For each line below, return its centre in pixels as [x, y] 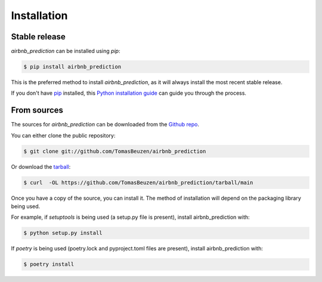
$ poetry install [49, 264]
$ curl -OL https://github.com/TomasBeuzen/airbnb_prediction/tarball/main [138, 182]
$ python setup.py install [63, 233]
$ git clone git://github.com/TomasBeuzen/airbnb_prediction [115, 151]
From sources [37, 110]
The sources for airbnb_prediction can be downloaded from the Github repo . [105, 125]
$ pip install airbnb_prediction [72, 67]
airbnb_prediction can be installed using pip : [66, 51]
